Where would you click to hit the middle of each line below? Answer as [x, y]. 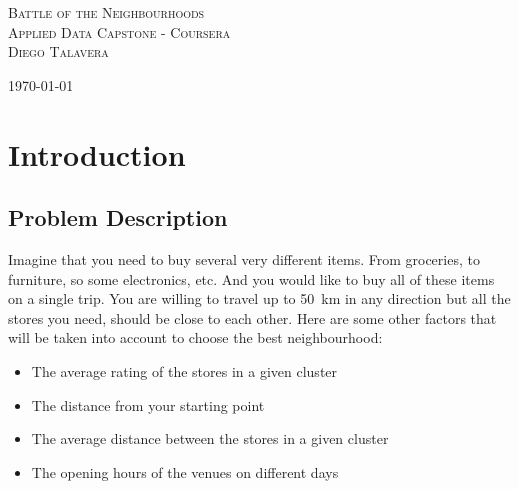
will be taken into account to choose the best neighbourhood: [195, 337]
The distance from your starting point [148, 404]
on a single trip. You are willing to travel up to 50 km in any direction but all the [259, 298]
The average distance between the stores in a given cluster [210, 438]
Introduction [97, 153]
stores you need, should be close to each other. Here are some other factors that [252, 317]
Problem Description [118, 217]
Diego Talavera [58, 51]
